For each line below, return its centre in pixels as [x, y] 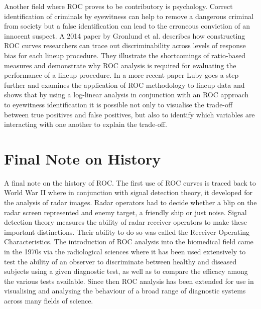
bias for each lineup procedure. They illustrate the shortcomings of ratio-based [125, 55]
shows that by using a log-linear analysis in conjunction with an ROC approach [126, 95]
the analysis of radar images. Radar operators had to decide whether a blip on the [130, 202]
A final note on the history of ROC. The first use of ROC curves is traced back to [130, 182]
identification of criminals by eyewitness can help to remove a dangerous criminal [129, 16]
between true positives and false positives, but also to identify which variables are [129, 114]
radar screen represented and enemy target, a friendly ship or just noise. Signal [125, 212]
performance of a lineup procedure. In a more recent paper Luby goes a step [121, 75]
